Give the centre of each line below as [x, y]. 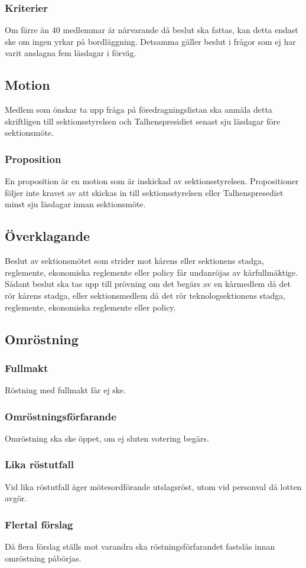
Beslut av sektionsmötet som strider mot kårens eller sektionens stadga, [134, 261]
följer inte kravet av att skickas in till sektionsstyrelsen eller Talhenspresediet [144, 192]
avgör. [16, 498]
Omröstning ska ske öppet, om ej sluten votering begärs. [107, 438]
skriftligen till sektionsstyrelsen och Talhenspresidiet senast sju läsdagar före [143, 121]
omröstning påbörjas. [43, 558]
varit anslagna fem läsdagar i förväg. [71, 53]
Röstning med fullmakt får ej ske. [65, 390]
